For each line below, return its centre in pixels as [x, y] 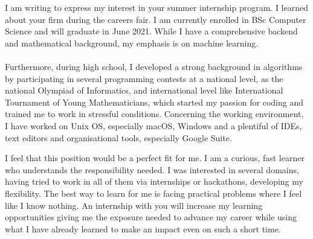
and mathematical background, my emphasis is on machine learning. [132, 43]
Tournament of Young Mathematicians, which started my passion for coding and [154, 102]
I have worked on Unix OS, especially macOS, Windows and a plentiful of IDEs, [153, 125]
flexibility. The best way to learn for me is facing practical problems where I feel [153, 193]
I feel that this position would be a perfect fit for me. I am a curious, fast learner [155, 158]
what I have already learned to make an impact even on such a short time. [143, 228]
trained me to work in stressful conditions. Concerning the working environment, [154, 114]
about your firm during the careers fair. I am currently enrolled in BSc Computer [156, 19]
